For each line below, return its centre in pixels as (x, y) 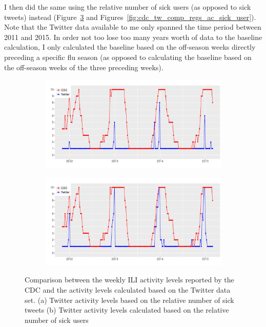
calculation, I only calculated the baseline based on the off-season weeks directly (130, 47)
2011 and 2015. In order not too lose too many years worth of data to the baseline (133, 37)
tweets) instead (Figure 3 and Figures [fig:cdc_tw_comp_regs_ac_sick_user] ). (130, 17)
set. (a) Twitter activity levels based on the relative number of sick (129, 300)
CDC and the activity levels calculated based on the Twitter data (128, 289)
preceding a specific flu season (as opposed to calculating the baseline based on (128, 57)
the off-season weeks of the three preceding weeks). (84, 67)
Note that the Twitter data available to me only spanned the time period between (133, 27)
